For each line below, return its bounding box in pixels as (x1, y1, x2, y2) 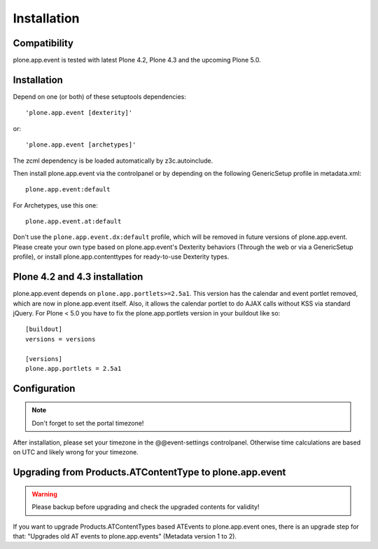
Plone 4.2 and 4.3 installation (13, 271, 143, 283)
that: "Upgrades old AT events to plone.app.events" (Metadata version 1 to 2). (13, 532, 237, 541)
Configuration (13, 382, 76, 394)
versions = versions (25, 335, 96, 343)
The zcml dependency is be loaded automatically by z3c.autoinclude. (13, 156, 213, 165)
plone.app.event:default (25, 186, 111, 194)
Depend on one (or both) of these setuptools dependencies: (13, 92, 187, 101)
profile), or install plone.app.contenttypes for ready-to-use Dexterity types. (13, 252, 230, 261)
